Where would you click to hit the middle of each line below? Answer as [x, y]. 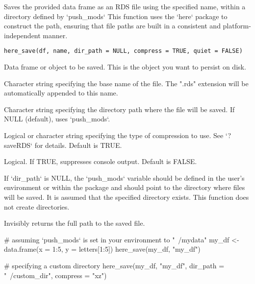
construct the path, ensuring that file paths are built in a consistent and [112, 26]
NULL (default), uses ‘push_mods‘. [57, 119]
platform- [237, 26]
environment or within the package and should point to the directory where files [125, 187]
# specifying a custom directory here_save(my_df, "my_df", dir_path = [114, 265]
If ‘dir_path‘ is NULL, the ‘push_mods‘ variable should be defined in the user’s [124, 177]
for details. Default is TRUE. [78, 145]
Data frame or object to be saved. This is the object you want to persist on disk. [125, 67]
